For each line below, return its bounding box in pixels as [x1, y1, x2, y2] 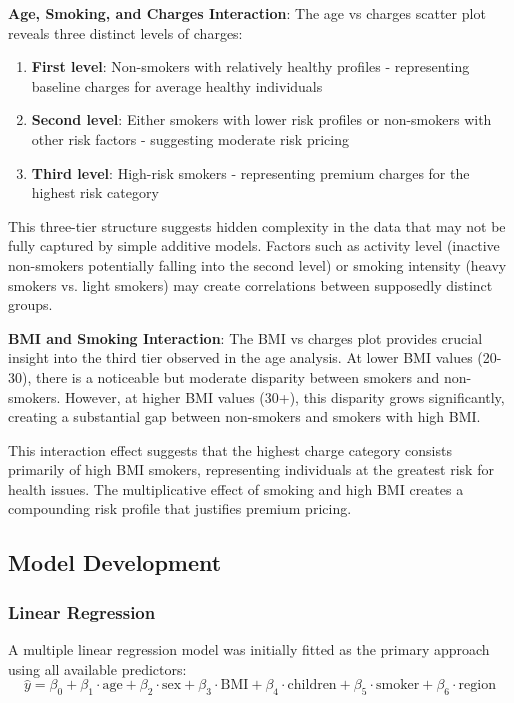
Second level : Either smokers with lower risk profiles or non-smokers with [31, 109, 492, 130]
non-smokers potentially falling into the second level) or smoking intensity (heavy [8, 254, 507, 275]
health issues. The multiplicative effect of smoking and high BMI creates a [8, 478, 464, 499]
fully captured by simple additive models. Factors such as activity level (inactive [8, 235, 500, 256]
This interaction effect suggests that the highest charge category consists [8, 439, 452, 460]
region [458, 678, 496, 693]
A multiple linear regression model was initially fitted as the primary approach [8, 639, 490, 660]
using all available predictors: [8, 658, 187, 679]
